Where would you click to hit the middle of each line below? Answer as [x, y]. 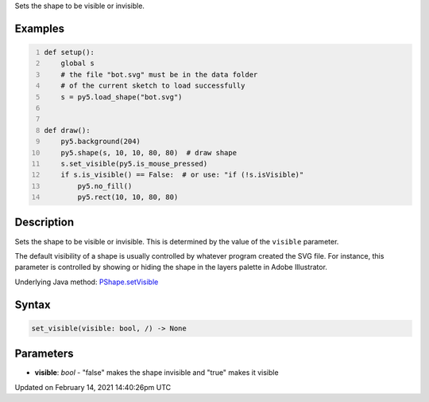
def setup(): [70, 52]
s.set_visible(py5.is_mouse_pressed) [134, 164]
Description [44, 222]
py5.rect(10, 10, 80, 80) [128, 197]
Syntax [33, 304]
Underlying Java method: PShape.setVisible [87, 282]
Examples [40, 28]
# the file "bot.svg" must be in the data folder [159, 74]
